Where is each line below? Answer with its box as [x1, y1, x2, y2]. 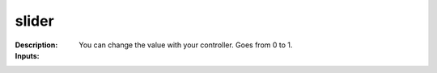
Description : [15, 40, 58, 50]
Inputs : [15, 51, 40, 60]
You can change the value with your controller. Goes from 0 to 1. [78, 40, 293, 50]
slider [15, 12, 54, 30]
